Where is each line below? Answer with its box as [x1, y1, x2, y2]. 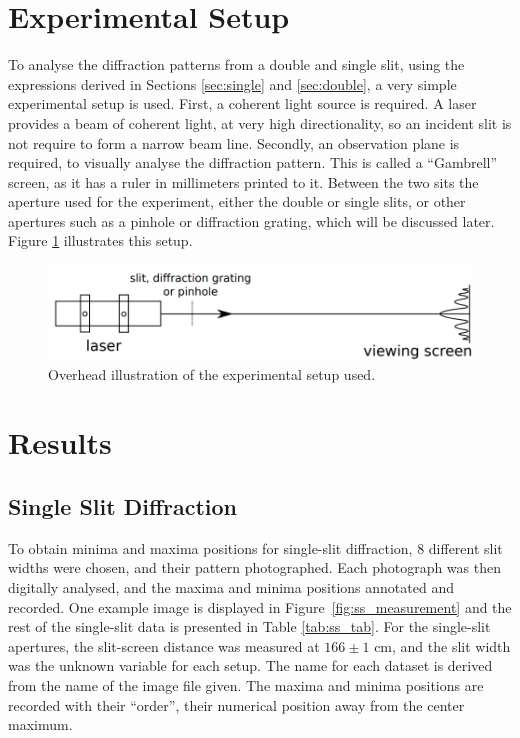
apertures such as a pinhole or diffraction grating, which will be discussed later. [8, 210, 495, 231]
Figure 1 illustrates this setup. [8, 230, 193, 251]
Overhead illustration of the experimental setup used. [48, 363, 376, 384]
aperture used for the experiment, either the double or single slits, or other [8, 191, 466, 212]
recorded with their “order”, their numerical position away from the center [8, 694, 465, 715]
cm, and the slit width [374, 635, 511, 656]
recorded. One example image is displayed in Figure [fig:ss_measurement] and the [8, 596, 512, 617]
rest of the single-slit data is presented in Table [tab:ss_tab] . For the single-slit [8, 616, 491, 637]
